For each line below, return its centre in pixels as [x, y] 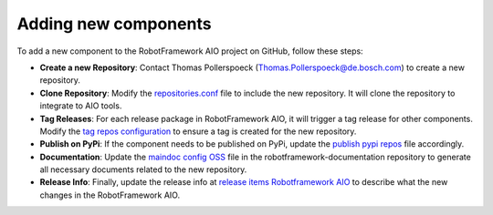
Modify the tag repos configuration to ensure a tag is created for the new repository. [198, 131]
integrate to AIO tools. [81, 106]
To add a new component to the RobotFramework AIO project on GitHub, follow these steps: [190, 51]
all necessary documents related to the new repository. [143, 169]
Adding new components [114, 24]
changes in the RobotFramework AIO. [110, 195]
